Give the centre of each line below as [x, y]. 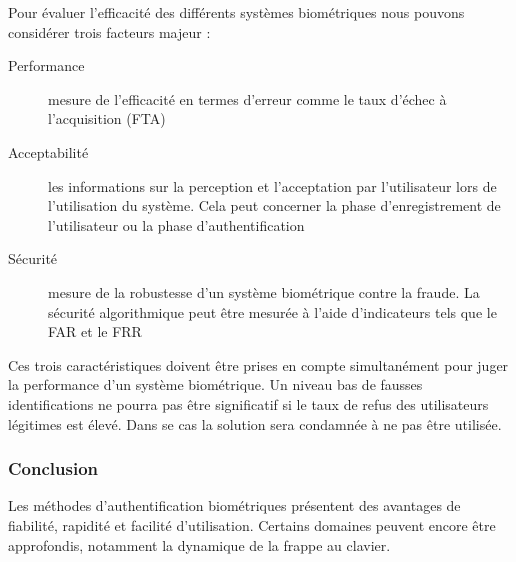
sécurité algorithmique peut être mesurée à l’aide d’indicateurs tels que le [272, 311]
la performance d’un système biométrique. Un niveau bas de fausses [215, 384]
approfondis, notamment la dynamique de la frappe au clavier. [199, 544]
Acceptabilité [48, 151]
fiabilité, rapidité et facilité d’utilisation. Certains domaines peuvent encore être [252, 524]
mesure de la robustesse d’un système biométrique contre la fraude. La [264, 291]
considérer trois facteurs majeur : [109, 31]
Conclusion [53, 468]
